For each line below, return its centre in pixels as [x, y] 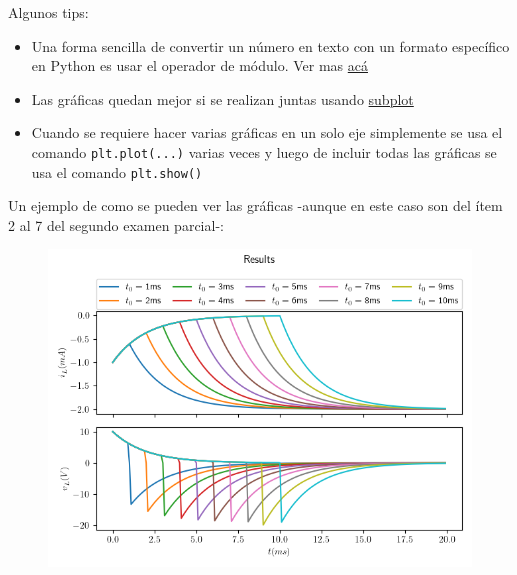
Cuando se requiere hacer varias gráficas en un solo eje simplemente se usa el [267, 132]
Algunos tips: [48, 12]
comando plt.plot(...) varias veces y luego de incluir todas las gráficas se [264, 151]
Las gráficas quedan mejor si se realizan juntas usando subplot [222, 98]
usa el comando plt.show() [117, 171]
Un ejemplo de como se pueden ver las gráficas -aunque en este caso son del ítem [255, 205]
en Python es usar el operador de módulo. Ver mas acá [199, 65]
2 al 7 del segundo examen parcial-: [116, 224]
